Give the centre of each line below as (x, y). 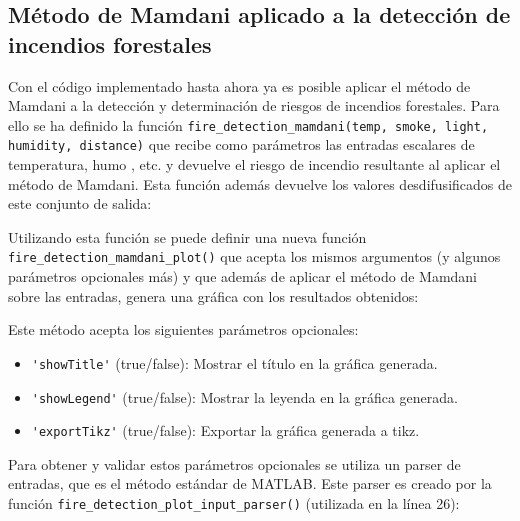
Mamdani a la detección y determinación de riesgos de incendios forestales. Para (254, 105)
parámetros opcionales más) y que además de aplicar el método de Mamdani (242, 276)
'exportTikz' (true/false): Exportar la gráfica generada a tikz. (225, 430)
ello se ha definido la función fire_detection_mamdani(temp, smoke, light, (248, 124)
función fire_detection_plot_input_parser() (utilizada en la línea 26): (234, 503)
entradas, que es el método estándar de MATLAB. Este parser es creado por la (250, 483)
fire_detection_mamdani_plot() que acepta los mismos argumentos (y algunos (254, 256)
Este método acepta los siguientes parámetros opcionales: (183, 329)
